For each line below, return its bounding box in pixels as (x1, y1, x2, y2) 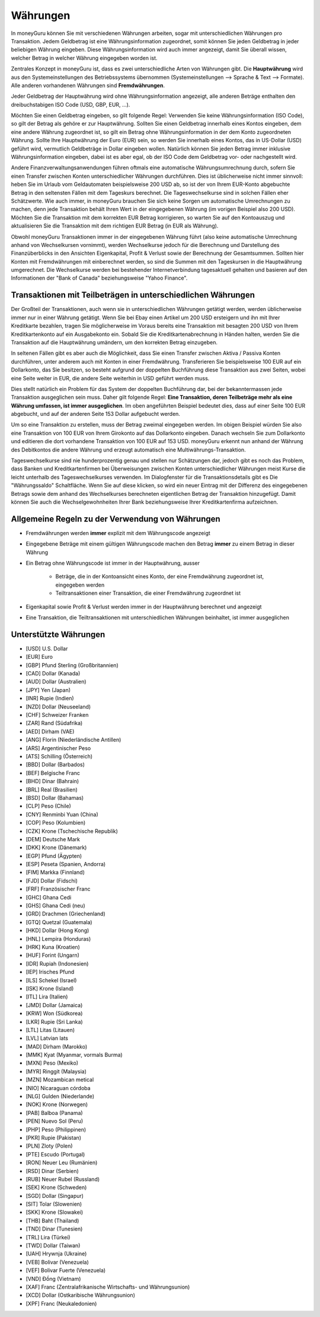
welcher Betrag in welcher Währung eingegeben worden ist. (11, 54, 158, 62)
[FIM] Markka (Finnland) (25, 869, 85, 876)
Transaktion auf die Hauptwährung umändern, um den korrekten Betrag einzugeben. (11, 338, 218, 346)
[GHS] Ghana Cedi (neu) (25, 902, 85, 909)
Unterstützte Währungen (11, 629, 105, 639)
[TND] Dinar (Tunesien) (25, 1225, 83, 1232)
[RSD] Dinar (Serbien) (25, 1167, 79, 1174)
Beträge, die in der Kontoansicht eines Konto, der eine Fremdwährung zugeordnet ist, (55, 573, 264, 580)
